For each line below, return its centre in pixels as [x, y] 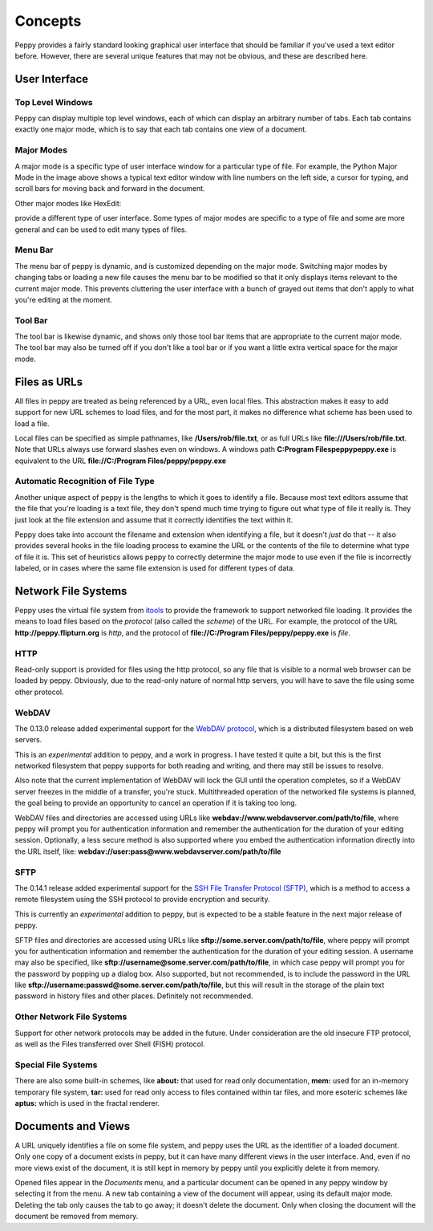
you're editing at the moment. [63, 299]
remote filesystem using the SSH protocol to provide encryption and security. [142, 900]
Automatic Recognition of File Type [85, 481]
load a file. [32, 423]
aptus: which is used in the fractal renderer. [87, 1103]
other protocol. [39, 692]
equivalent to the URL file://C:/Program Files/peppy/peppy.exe [121, 461]
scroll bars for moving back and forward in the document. [110, 189]
